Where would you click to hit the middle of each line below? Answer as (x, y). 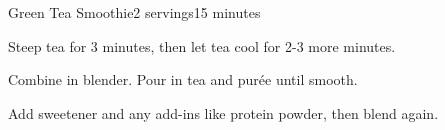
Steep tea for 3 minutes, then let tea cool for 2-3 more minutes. (202, 45)
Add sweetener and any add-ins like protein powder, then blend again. (223, 112)
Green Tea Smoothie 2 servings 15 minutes (134, 12)
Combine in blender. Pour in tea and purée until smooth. (183, 79)
